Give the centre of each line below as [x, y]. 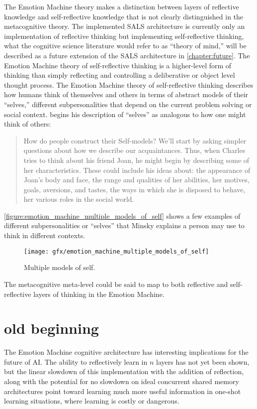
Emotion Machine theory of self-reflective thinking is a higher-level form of [118, 65]
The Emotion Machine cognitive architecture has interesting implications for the [126, 352]
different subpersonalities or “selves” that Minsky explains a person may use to [124, 225]
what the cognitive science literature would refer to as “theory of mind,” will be [125, 46]
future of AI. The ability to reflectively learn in [76, 361]
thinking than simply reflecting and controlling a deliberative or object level [120, 75]
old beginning [51, 328]
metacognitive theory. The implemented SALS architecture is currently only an [125, 26]
